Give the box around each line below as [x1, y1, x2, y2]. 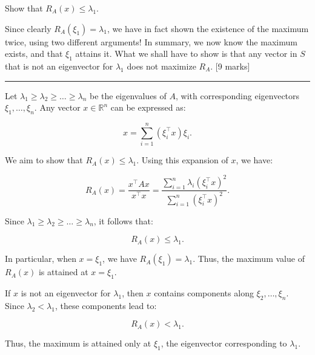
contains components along [154, 286, 254, 299]
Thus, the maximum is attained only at [5, 337, 151, 350]
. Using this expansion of [136, 154, 228, 166]
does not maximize [127, 59, 196, 72]
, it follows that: [93, 214, 153, 227]
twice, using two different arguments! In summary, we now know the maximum [5, 35, 297, 48]
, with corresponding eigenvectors [176, 89, 300, 102]
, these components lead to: [55, 299, 157, 311]
